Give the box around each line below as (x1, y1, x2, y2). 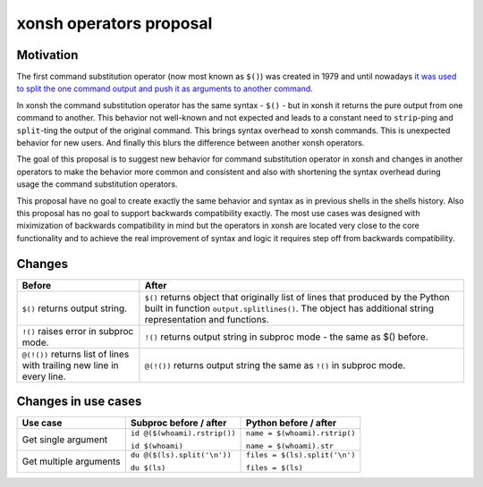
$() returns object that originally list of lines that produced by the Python (144, 290, 451, 303)
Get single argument (21, 433, 108, 446)
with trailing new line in (21, 358, 119, 371)
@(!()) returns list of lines (21, 348, 130, 360)
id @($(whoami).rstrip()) (130, 429, 236, 438)
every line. (21, 370, 66, 382)
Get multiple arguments (21, 456, 121, 468)
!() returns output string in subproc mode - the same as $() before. (144, 331, 428, 343)
